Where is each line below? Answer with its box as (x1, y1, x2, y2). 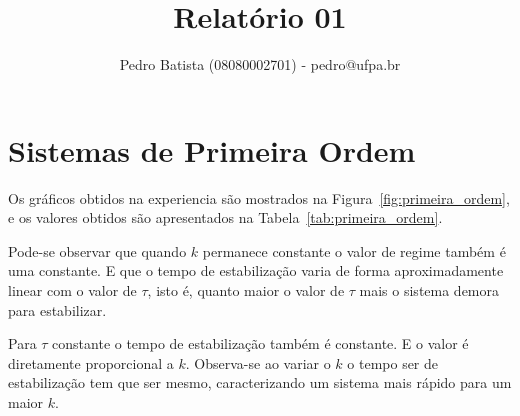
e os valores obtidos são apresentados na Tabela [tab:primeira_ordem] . (8, 207, 443, 228)
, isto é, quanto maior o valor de (147, 280, 345, 301)
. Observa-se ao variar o (185, 352, 331, 373)
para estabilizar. (8, 299, 107, 320)
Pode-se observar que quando (8, 240, 187, 261)
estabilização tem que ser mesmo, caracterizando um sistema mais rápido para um (8, 372, 512, 393)
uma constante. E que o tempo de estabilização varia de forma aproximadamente (8, 260, 504, 281)
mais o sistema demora (359, 280, 500, 301)
